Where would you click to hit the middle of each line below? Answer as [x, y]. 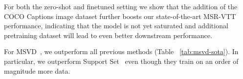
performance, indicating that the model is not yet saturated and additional [116, 26]
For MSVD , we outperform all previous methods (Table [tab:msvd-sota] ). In [121, 51]
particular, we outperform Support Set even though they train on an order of [121, 61]
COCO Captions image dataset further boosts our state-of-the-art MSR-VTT [120, 16]
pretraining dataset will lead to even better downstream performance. [108, 35]
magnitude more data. [37, 70]
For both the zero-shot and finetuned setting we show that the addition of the [121, 6]
